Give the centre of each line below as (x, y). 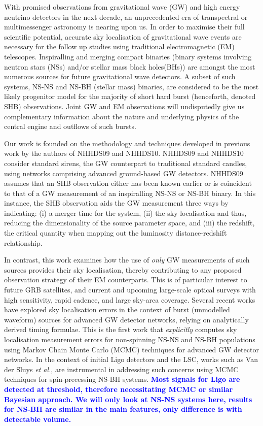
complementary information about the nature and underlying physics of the (122, 116)
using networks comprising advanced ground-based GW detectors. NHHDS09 (124, 173)
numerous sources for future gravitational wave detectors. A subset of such (120, 76)
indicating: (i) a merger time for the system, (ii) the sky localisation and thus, (125, 212)
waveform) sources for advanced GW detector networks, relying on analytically (126, 319)
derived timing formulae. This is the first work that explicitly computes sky (121, 329)
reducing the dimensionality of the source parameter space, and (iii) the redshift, (129, 223)
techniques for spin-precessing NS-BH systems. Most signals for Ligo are (122, 379)
